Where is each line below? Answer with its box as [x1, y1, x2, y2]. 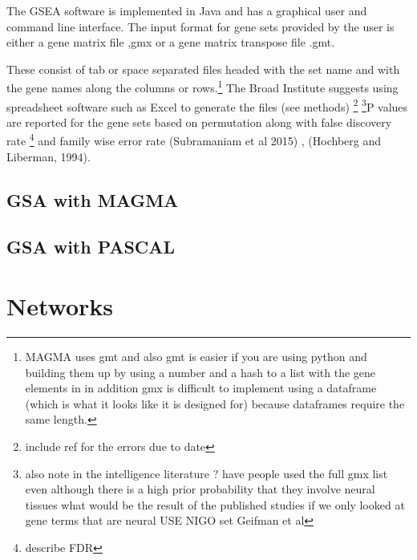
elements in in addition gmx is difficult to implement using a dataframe [25, 379, 377, 396]
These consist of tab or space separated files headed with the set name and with [6, 60, 400, 77]
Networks [6, 290, 114, 323]
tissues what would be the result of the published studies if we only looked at [25, 496, 405, 513]
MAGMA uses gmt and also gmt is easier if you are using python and [25, 348, 367, 364]
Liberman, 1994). [6, 148, 91, 164]
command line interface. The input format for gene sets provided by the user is [6, 18, 395, 34]
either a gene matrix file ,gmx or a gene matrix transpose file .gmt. [6, 34, 335, 51]
